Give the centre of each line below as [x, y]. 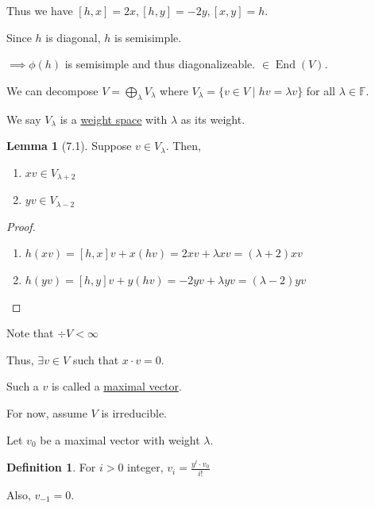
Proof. [21, 226]
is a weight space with [114, 119]
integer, [145, 467]
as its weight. [213, 119]
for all [321, 90]
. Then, [183, 146]
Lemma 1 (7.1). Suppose [69, 146]
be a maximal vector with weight [120, 439]
